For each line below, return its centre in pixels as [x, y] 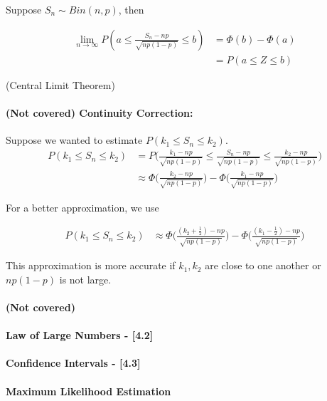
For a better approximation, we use [82, 207]
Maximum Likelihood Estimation [89, 391]
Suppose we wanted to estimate [74, 140]
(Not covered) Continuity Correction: [100, 112]
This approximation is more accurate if [91, 265]
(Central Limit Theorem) [60, 84]
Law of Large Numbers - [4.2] [80, 335]
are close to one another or [263, 265]
